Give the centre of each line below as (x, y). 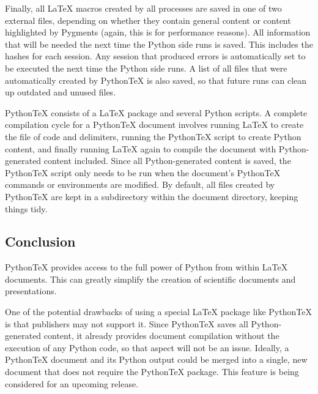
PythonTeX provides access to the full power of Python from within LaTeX (146, 267)
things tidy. (26, 208)
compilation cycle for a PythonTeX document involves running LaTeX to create (154, 125)
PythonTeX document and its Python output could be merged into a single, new (156, 359)
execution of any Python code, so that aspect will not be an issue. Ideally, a (147, 347)
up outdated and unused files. (61, 92)
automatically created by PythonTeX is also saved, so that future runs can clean (156, 80)
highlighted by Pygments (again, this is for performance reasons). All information (158, 32)
